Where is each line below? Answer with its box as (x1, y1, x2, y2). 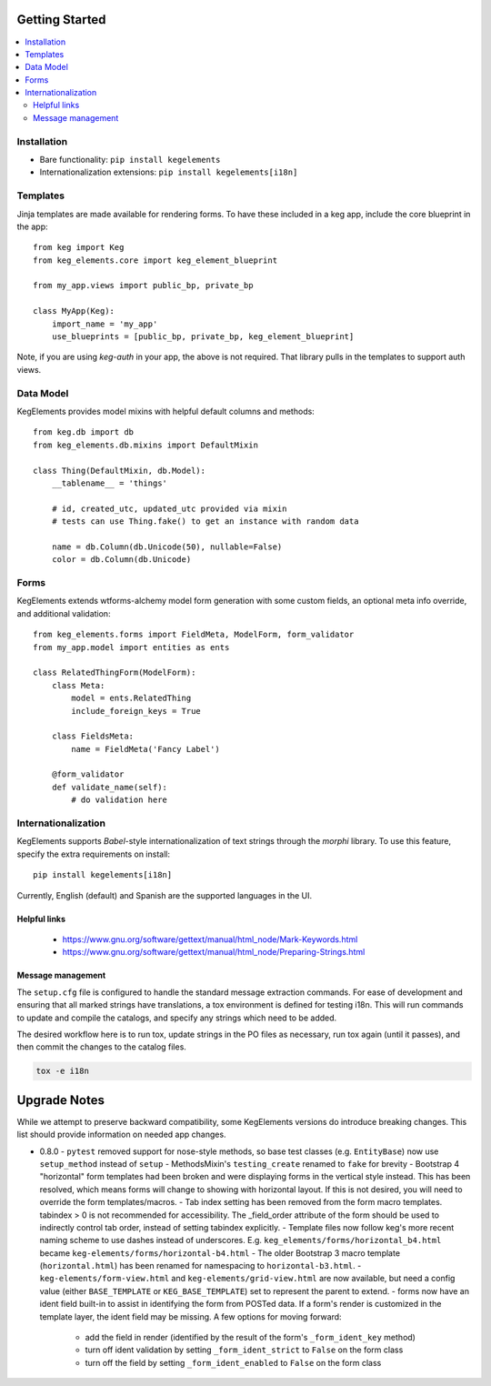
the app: (16, 221, 48, 232)
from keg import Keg (33, 242, 125, 253)
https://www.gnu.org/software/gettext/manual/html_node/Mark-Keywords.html (62, 933, 358, 945)
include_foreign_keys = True (71, 706, 202, 716)
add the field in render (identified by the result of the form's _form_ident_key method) (85, 1332, 416, 1343)
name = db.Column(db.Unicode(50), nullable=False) (51, 541, 283, 552)
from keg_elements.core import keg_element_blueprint (33, 255, 277, 266)
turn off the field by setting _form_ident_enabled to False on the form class (85, 1357, 382, 1368)
